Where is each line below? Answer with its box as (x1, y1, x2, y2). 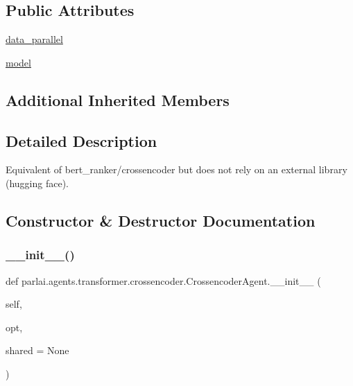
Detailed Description (6, 130, 157, 151)
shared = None (6, 343, 69, 358)
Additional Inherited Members (6, 89, 230, 110)
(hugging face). (6, 175, 69, 190)
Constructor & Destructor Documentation (6, 209, 316, 231)
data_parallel (6, 32, 63, 46)
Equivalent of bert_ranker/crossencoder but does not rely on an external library (6, 162, 347, 177)
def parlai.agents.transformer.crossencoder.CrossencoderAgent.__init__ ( (6, 273, 321, 288)
